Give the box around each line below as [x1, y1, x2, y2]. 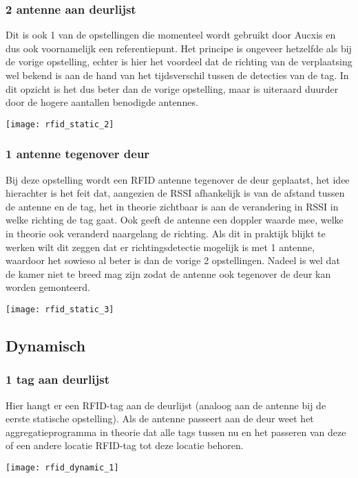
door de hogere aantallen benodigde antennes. [6, 95, 198, 109]
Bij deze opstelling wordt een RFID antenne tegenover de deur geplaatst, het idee [6, 172, 350, 186]
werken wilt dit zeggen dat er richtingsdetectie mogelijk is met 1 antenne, [6, 239, 315, 254]
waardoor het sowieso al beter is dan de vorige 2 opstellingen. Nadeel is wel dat [6, 253, 340, 268]
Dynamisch [6, 335, 86, 356]
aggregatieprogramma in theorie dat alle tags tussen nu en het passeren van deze [6, 424, 346, 439]
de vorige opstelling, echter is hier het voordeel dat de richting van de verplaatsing [6, 54, 352, 69]
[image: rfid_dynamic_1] [6, 463, 119, 473]
